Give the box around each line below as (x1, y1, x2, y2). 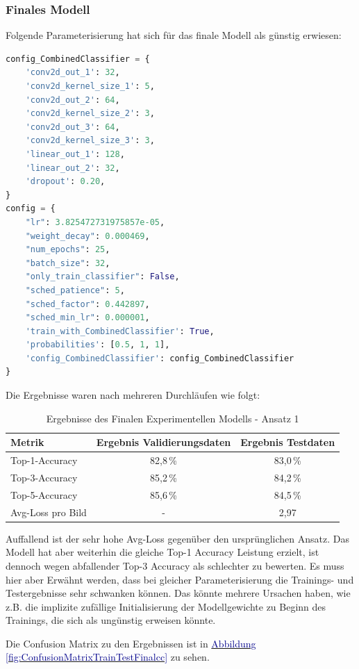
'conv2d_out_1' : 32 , (25, 67, 120, 78)
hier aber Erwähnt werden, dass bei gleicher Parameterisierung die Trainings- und (6, 572, 354, 586)
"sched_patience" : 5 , (25, 285, 125, 295)
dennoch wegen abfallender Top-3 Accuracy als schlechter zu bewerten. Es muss (6, 558, 344, 572)
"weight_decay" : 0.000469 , (25, 231, 150, 241)
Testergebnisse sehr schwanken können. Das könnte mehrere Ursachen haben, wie (6, 586, 351, 600)
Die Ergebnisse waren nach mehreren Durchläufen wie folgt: (6, 388, 260, 402)
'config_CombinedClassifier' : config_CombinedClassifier (25, 353, 294, 363)
